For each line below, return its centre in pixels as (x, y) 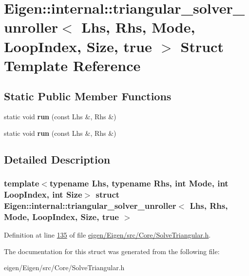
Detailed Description (57, 159)
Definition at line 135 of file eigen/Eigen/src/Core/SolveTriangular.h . (107, 235)
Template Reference (72, 65)
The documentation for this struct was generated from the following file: (112, 251)
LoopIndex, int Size (43, 194)
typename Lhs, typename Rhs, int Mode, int (139, 183)
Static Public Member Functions (88, 96)
